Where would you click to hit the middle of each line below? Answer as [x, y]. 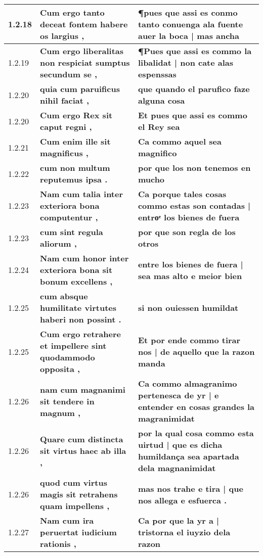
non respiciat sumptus [85, 62]
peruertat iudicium [78, 532]
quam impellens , [75, 506]
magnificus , [64, 153]
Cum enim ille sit [75, 141]
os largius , [62, 36]
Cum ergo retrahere [80, 334]
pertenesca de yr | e [178, 395]
